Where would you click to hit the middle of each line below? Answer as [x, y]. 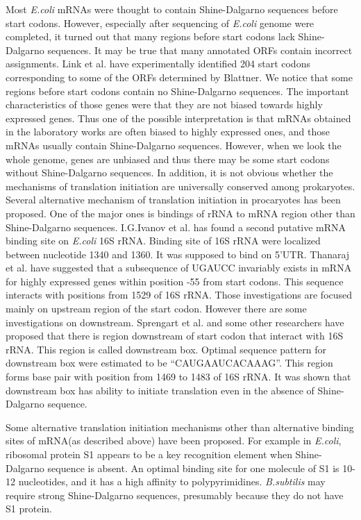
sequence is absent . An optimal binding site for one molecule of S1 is [193, 468]
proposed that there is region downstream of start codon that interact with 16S [175, 336]
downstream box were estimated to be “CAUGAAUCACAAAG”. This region [169, 363]
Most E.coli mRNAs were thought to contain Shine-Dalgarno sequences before [172, 9]
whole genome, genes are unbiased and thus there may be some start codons [168, 159]
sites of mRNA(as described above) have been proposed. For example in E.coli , [174, 441]
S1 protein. [29, 509]
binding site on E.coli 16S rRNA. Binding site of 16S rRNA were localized [163, 241]
